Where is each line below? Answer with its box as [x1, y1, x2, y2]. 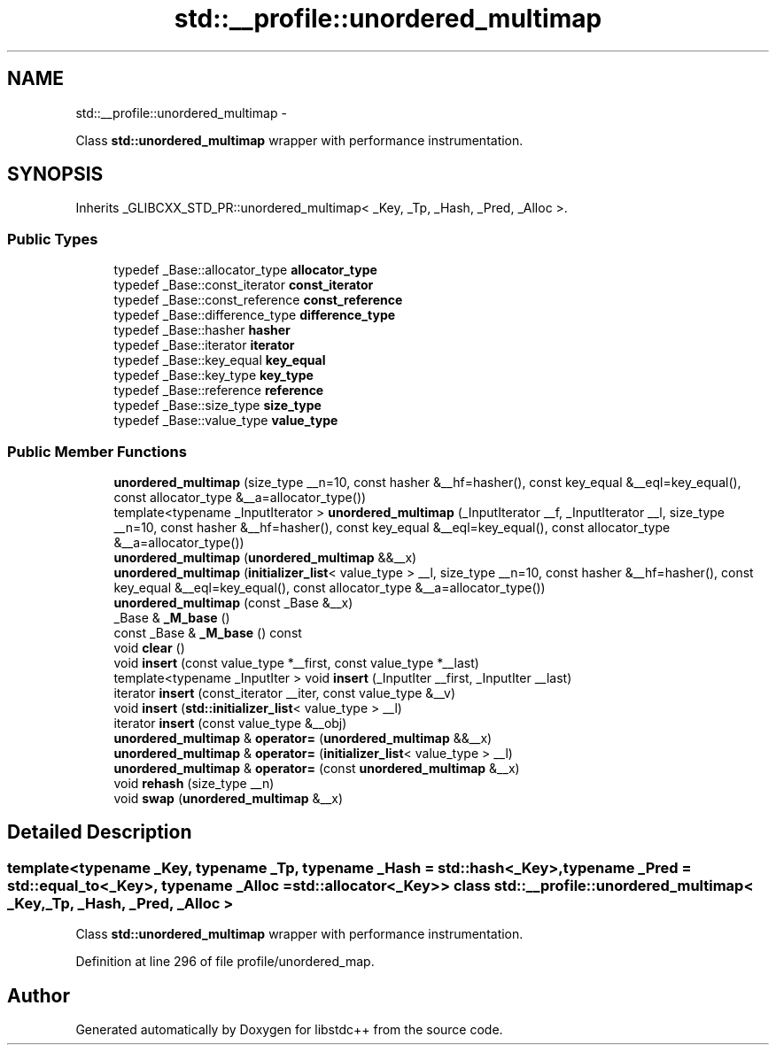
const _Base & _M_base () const [113, 624, 302, 640]
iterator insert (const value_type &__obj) [113, 715, 347, 731]
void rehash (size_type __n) [113, 775, 275, 791]
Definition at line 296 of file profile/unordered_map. [75, 954, 375, 970]
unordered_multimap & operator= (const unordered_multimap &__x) [113, 760, 520, 776]
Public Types [7, 229, 98, 248]
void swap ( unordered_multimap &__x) [113, 790, 344, 806]
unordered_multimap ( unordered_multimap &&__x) [113, 549, 417, 565]
